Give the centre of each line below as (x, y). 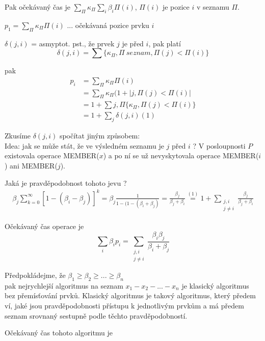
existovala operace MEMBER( (52, 155)
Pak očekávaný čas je (37, 7)
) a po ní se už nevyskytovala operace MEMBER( (181, 155)
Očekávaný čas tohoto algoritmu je (59, 333)
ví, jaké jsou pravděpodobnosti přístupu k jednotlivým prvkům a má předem (124, 305)
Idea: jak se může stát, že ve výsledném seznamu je (84, 145)
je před (133, 43)
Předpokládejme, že (35, 275)
